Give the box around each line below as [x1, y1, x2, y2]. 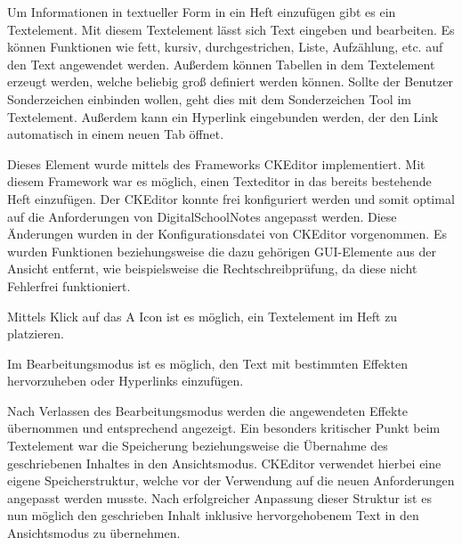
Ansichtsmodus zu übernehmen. [7, 524, 181, 542]
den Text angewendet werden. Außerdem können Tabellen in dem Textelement [7, 54, 435, 73]
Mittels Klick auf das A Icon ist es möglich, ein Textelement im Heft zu [7, 306, 398, 325]
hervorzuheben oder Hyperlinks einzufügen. [7, 371, 244, 390]
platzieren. [7, 324, 64, 343]
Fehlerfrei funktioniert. [7, 276, 131, 295]
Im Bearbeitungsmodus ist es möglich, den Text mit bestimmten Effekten [7, 354, 408, 372]
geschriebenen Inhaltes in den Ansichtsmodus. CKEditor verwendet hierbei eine [7, 453, 442, 472]
